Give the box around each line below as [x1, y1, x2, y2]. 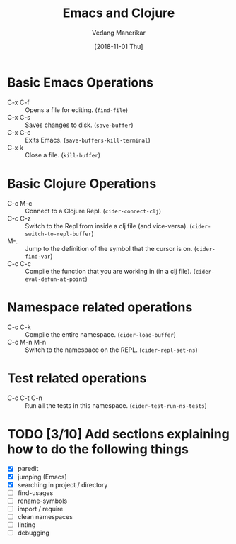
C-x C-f [7, 98, 30, 106]
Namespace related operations [7, 299, 193, 315]
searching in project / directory [17, 480, 108, 489]
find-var [25, 253, 51, 260]
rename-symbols [17, 496, 68, 505]
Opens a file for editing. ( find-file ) [25, 105, 129, 114]
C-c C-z [7, 214, 31, 223]
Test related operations [7, 370, 147, 386]
